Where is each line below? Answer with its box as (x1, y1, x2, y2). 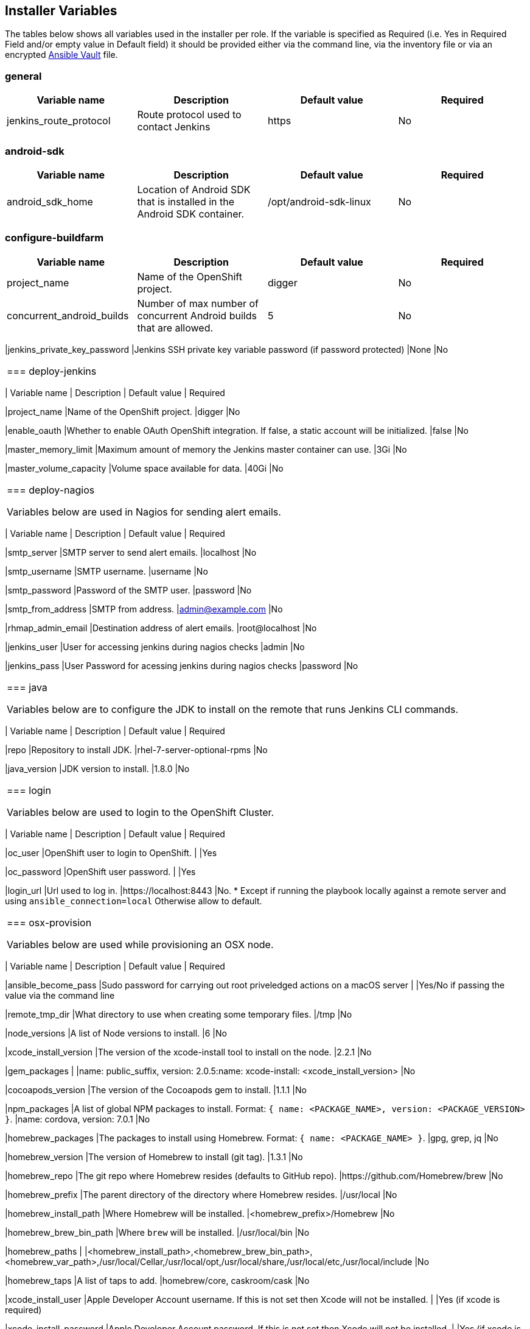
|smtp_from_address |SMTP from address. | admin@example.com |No (5, 603, 283, 614)
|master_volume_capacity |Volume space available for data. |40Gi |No (5, 462, 284, 473)
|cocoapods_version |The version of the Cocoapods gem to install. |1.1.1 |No (5, 1084, 307, 1095)
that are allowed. (137, 321, 214, 334)
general (5, 69, 42, 82)
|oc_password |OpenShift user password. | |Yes (5, 866, 196, 877)
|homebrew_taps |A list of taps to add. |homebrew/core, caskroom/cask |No (5, 1275, 310, 1286)
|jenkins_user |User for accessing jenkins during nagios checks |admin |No (5, 641, 305, 652)
